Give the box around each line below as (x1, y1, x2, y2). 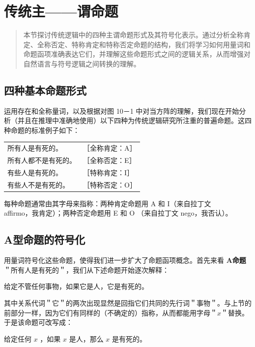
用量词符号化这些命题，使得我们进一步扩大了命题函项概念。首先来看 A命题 (4, 255, 246, 265)
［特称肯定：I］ (83, 167, 134, 177)
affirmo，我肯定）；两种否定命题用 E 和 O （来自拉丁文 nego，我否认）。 (4, 208, 232, 218)
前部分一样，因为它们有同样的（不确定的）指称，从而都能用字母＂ (4, 307, 217, 317)
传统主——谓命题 (4, 1, 118, 21)
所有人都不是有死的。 (7, 155, 76, 165)
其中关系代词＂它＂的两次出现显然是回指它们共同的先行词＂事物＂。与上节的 (4, 298, 252, 308)
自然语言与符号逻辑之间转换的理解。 (23, 58, 141, 68)
